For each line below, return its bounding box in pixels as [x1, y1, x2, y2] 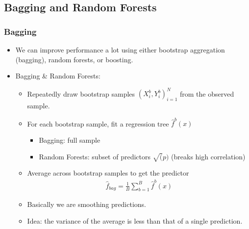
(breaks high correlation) [171, 151, 246, 161]
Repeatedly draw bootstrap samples [27, 88, 135, 99]
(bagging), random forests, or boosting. [15, 54, 133, 64]
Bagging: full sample [39, 134, 100, 145]
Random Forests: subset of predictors [39, 151, 151, 161]
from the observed [180, 88, 234, 99]
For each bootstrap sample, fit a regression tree [27, 118, 169, 128]
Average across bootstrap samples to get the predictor [27, 168, 189, 178]
